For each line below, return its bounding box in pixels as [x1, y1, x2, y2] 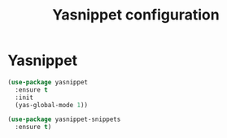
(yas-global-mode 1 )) [15, 101, 89, 109]
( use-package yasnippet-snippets [7, 115, 121, 123]
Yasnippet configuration [51, 6, 220, 24]
